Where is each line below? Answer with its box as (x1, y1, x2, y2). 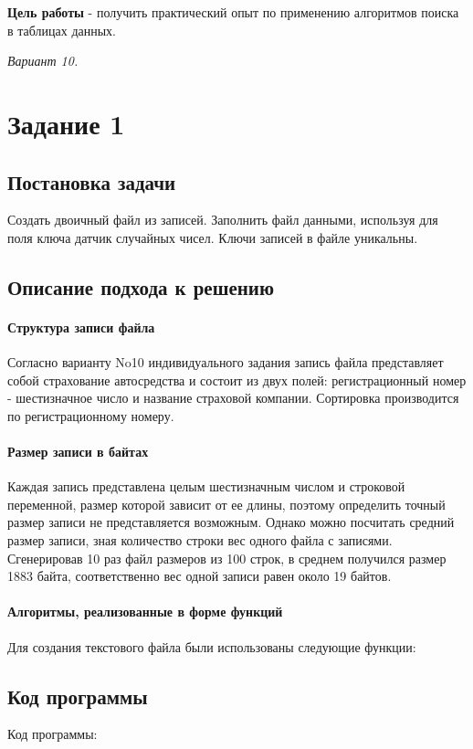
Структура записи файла (7, 317, 155, 336)
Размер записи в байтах (7, 442, 149, 461)
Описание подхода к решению (7, 272, 274, 301)
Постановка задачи (7, 167, 176, 195)
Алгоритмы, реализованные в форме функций (7, 602, 283, 621)
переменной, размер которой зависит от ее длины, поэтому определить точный (7, 494, 446, 513)
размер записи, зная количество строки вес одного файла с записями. (7, 531, 393, 550)
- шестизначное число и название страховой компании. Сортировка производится (7, 388, 459, 407)
